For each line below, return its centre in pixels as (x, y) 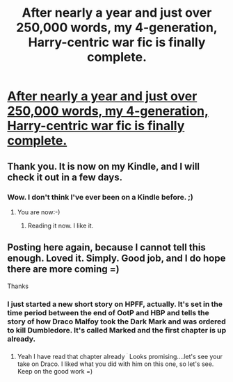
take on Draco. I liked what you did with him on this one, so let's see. (115, 364)
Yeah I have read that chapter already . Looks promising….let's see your (120, 355)
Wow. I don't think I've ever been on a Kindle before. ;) (100, 197)
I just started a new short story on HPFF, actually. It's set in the (115, 304)
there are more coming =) (63, 269)
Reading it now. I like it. (61, 225)
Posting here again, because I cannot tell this (107, 247)
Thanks (18, 286)
